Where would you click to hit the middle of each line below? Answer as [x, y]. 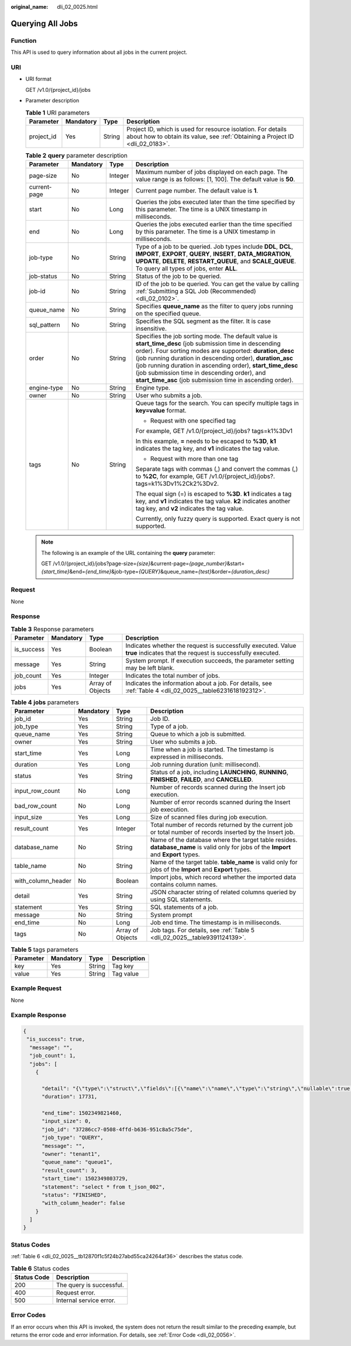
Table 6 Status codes [40, 1268]
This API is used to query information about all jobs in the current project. [99, 52]
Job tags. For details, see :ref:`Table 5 [202, 930]
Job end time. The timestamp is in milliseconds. [216, 923]
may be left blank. [150, 668]
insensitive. [151, 329]
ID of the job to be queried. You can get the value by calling [217, 284]
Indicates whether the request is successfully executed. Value [211, 645]
